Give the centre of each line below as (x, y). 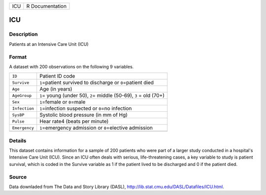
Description (23, 34)
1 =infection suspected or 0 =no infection (86, 108)
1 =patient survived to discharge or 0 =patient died (97, 83)
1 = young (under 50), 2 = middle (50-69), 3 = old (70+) (102, 96)
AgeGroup (22, 95)
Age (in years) (56, 89)
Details (18, 140)
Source (18, 177)
